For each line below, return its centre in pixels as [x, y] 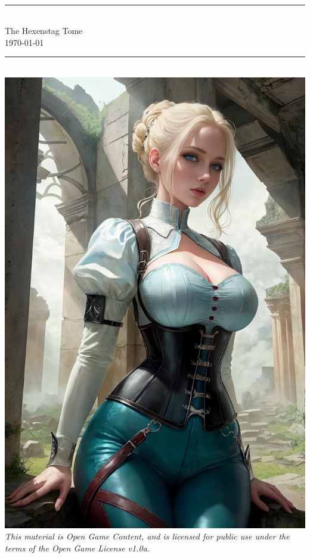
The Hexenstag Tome [44, 31]
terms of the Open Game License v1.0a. [77, 548]
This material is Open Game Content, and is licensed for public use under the [147, 536]
